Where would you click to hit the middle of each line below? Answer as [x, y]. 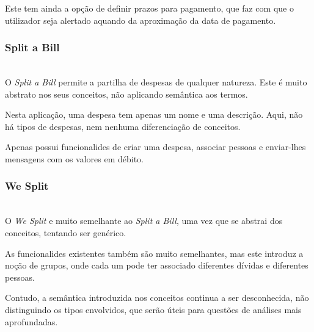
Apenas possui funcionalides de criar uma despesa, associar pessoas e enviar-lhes [155, 147]
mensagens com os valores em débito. [75, 158]
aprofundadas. [31, 321]
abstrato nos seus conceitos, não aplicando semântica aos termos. [126, 94]
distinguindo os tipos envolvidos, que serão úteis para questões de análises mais [153, 309]
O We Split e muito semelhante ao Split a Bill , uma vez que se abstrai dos [144, 221]
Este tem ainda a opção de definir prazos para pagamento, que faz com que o [149, 8]
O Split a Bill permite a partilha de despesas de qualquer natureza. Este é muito [156, 82]
